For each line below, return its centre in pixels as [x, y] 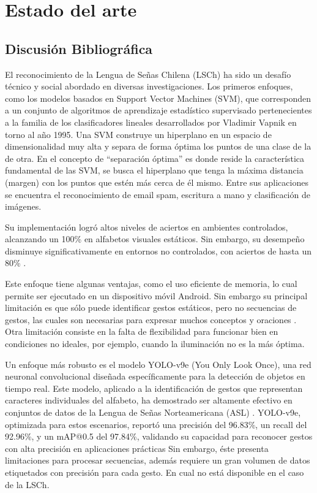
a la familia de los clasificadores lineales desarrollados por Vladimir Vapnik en [151, 122]
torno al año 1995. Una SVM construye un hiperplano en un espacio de [138, 134]
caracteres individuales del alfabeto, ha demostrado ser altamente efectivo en [149, 400]
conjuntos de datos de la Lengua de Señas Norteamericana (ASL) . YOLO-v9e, [153, 412]
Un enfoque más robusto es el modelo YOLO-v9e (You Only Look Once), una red [158, 364]
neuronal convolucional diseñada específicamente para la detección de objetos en [155, 376]
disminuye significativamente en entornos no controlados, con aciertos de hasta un [158, 250]
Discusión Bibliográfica [79, 48]
